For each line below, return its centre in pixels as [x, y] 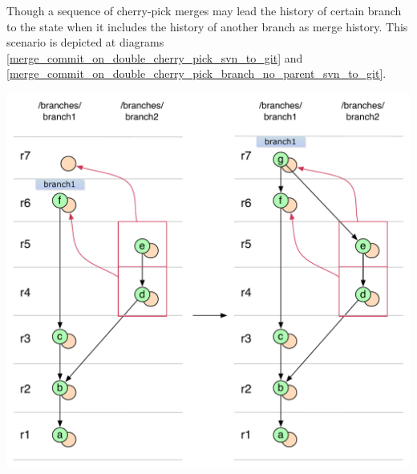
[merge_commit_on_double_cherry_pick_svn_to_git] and [155, 57]
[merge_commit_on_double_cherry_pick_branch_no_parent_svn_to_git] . [196, 73]
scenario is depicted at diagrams [85, 42]
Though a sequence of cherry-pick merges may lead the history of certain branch [204, 10]
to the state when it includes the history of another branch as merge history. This [207, 26]
